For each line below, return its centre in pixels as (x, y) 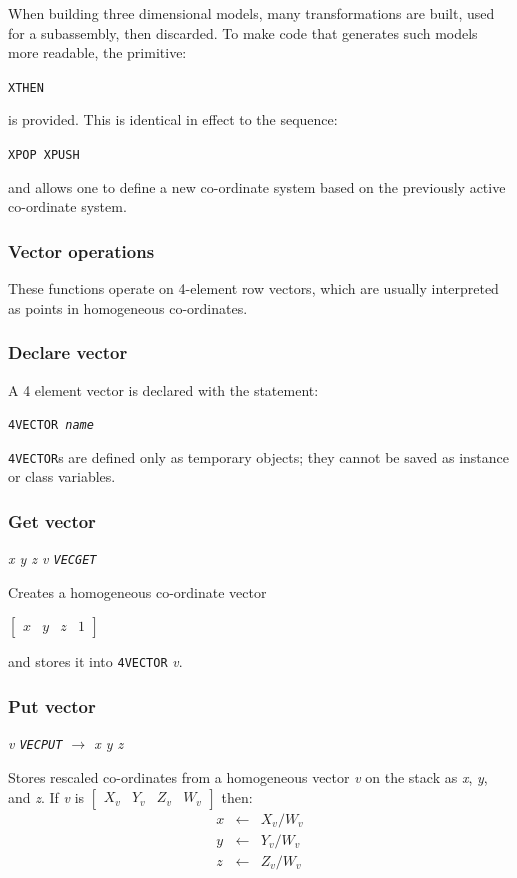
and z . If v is (46, 796)
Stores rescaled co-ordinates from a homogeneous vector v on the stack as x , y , (248, 777)
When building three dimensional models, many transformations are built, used (251, 13)
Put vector (52, 706)
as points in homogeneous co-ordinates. (128, 307)
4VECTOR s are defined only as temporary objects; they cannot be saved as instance (259, 456)
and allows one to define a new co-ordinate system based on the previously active (257, 186)
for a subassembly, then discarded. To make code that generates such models (243, 32)
